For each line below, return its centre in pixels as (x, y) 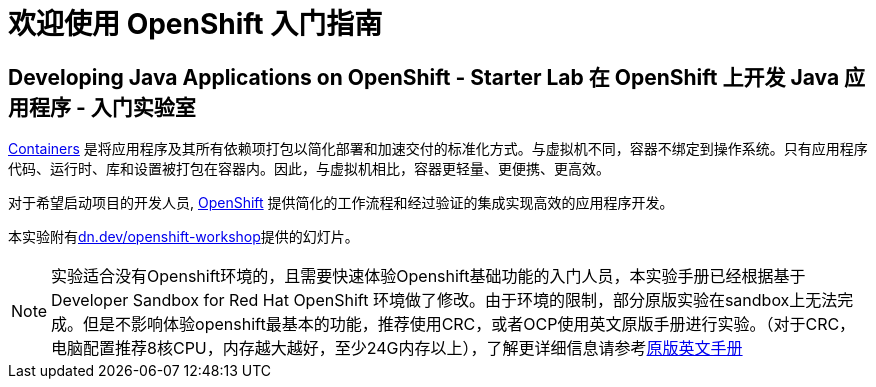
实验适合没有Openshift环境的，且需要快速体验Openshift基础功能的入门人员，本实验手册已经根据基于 (428, 276)
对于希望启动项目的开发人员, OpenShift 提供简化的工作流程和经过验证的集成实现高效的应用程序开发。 (341, 203)
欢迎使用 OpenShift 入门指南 (195, 24)
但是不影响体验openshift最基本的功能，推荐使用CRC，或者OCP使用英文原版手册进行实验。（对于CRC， (469, 324)
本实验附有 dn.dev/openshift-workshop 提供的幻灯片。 (183, 237)
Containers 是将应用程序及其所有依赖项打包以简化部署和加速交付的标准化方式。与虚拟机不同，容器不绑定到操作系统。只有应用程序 (438, 149)
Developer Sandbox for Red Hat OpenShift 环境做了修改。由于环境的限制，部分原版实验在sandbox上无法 (444, 300)
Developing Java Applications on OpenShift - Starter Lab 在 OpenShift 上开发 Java (424, 77)
